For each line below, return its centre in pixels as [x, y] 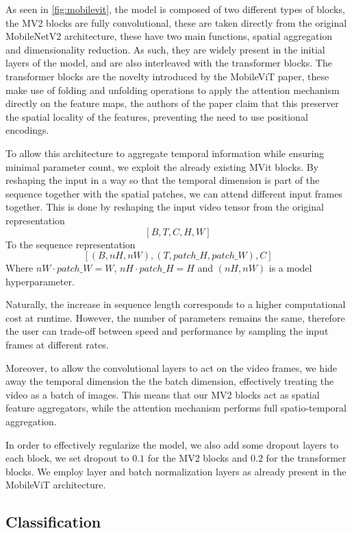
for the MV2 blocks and [198, 458]
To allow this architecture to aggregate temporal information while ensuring [165, 153]
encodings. [27, 130]
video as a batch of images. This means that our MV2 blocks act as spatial [163, 394]
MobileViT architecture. [56, 485]
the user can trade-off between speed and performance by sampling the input [167, 331]
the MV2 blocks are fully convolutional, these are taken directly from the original [176, 22]
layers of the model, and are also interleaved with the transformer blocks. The [169, 63]
